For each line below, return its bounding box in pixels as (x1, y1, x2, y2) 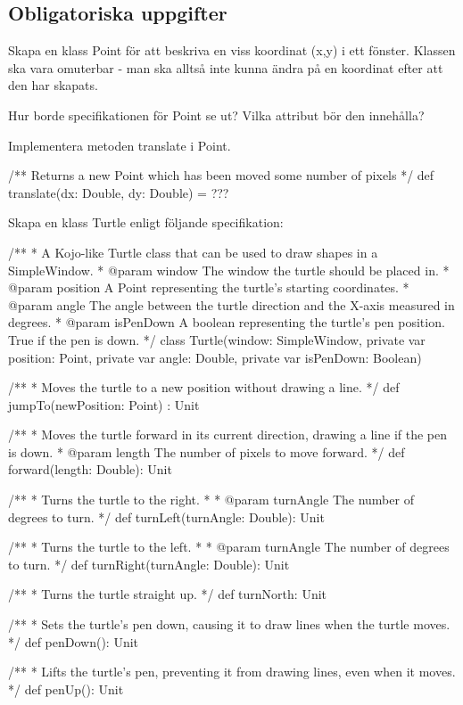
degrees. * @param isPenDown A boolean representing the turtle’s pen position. (8, 313, 445, 332)
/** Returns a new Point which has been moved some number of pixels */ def (8, 166, 434, 184)
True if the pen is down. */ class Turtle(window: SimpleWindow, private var (8, 330, 426, 348)
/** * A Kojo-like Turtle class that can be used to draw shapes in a (8, 242, 378, 261)
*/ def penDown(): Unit (8, 632, 139, 651)
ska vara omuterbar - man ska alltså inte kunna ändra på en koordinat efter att (8, 58, 443, 77)
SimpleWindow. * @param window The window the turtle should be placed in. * (8, 260, 450, 279)
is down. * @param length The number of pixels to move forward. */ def (8, 442, 405, 461)
